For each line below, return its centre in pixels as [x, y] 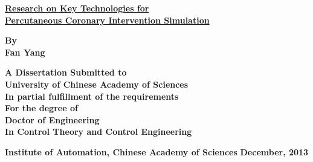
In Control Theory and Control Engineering [98, 131]
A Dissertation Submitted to [66, 72]
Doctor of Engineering [52, 119]
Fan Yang [25, 52]
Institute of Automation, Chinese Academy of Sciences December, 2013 [157, 151]
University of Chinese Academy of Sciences [97, 84]
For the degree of [41, 108]
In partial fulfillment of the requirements [92, 96]
